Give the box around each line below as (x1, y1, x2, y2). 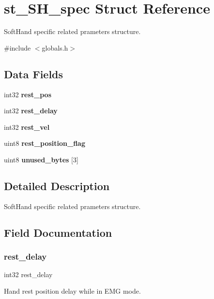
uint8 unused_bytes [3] (4, 154, 78, 164)
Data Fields (4, 66, 63, 81)
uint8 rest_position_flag (4, 138, 85, 148)
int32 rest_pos (4, 89, 52, 99)
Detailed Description (4, 178, 110, 193)
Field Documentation (4, 225, 112, 240)
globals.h (42, 42, 68, 53)
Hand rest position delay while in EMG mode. (4, 285, 141, 296)
